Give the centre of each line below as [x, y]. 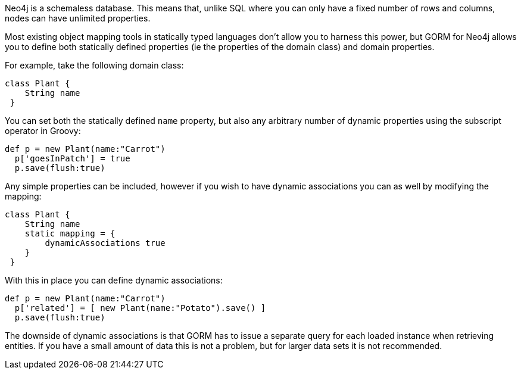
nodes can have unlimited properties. [78, 18]
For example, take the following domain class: [94, 65]
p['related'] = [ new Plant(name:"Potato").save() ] [140, 308]
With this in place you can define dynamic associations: [114, 280]
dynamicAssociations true [105, 243]
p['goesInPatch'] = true [72, 158]
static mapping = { [70, 233]
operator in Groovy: [43, 131]
